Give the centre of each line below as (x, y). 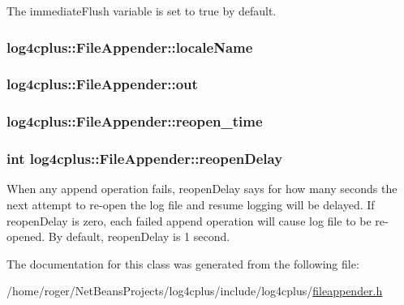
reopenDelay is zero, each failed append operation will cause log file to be (189, 220)
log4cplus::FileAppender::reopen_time (135, 121)
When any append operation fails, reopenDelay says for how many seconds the (202, 189)
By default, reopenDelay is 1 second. (139, 236)
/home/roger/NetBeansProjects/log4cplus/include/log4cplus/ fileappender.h (195, 291)
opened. (26, 236)
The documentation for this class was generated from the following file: (183, 263)
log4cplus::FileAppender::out (102, 84)
